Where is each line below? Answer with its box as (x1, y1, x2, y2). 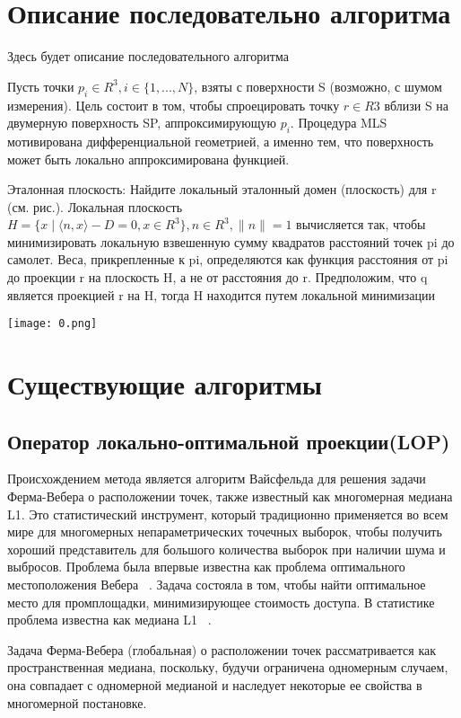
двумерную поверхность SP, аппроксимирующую (7, 113, 276, 132)
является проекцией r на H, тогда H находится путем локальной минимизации (7, 285, 436, 304)
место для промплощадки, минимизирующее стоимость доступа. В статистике (7, 592, 435, 611)
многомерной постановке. (7, 693, 147, 712)
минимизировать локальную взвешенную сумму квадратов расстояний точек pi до (7, 232, 455, 251)
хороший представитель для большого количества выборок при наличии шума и (7, 539, 446, 558)
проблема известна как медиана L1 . (7, 610, 212, 629)
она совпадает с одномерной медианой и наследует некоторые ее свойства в (7, 676, 422, 695)
